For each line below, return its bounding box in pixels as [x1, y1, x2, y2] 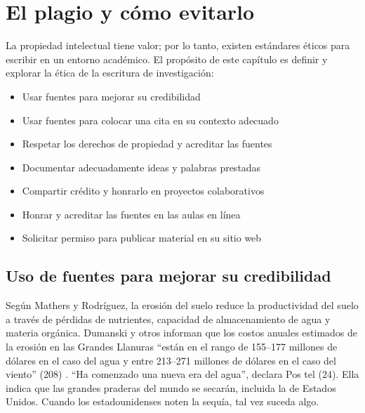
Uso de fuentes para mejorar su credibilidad [6, 265, 331, 287]
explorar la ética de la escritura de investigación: [6, 65, 214, 80]
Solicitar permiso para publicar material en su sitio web [22, 230, 262, 245]
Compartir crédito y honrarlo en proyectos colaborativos [22, 183, 265, 198]
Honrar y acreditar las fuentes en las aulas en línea [22, 206, 241, 221]
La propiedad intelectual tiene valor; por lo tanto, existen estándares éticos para [6, 38, 350, 53]
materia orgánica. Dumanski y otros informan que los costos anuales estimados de [6, 325, 358, 340]
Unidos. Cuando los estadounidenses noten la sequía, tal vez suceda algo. [6, 394, 319, 409]
